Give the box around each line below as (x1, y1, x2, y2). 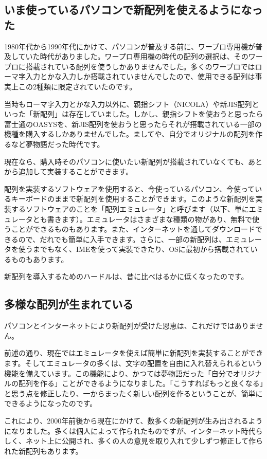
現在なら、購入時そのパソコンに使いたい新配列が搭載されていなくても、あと (4, 156, 263, 167)
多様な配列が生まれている (4, 296, 134, 312)
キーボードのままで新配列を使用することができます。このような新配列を (11, 193, 256, 204)
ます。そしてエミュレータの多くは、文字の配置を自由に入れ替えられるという (4, 358, 262, 369)
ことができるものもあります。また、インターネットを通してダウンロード (11, 224, 255, 234)
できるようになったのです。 (4, 398, 97, 409)
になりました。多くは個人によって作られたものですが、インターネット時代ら (4, 425, 263, 436)
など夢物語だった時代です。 (11, 138, 104, 149)
